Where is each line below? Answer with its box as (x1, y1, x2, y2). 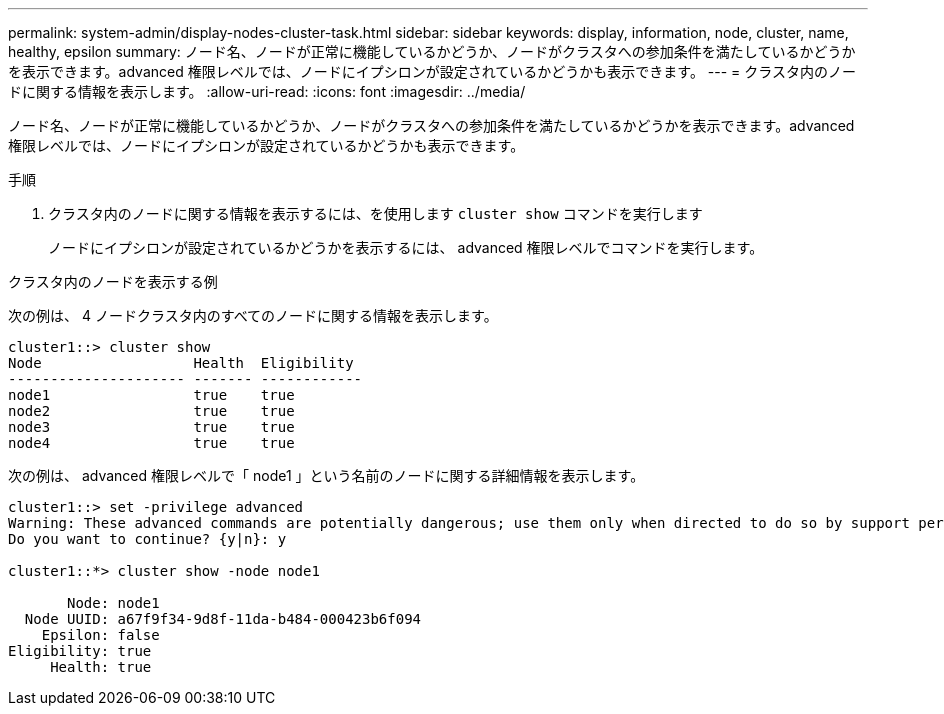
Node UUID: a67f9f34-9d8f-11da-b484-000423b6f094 (24, 611, 422, 627)
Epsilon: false (41, 627, 160, 643)
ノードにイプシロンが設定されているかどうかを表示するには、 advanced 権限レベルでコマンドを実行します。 (48, 239, 764, 256)
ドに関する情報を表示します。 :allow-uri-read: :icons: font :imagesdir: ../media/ (8, 83, 526, 100)
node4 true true (8, 435, 295, 451)
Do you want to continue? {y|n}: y (8, 531, 287, 547)
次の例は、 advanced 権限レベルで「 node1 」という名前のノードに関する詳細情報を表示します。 (8, 467, 645, 484)
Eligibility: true (8, 643, 152, 659)
